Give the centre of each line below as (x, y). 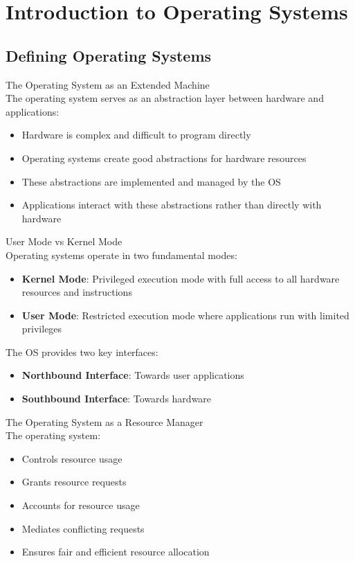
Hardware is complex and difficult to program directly (136, 135)
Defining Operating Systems (109, 55)
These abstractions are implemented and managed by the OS (151, 181)
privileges (42, 329)
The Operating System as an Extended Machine (108, 84)
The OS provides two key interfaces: (82, 351)
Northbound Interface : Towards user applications (133, 375)
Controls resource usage (72, 458)
